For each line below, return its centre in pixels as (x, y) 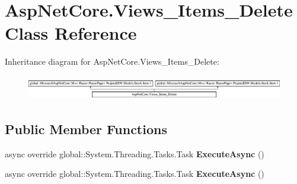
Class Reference (71, 33)
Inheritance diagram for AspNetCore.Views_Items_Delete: (112, 61)
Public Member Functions (86, 129)
